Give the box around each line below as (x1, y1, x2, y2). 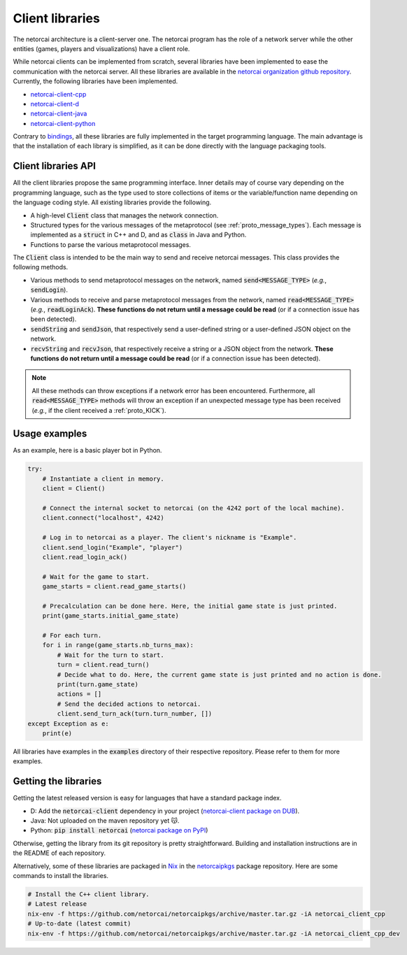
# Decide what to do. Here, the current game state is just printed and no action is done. (57, 670, 382, 679)
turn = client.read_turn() (57, 661, 150, 669)
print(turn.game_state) (57, 681, 139, 688)
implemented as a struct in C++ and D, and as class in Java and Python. (30, 231, 247, 239)
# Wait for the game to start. (42, 572, 150, 581)
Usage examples (13, 427, 87, 440)
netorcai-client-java (30, 109, 87, 118)
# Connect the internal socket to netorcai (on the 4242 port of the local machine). (42, 504, 345, 512)
